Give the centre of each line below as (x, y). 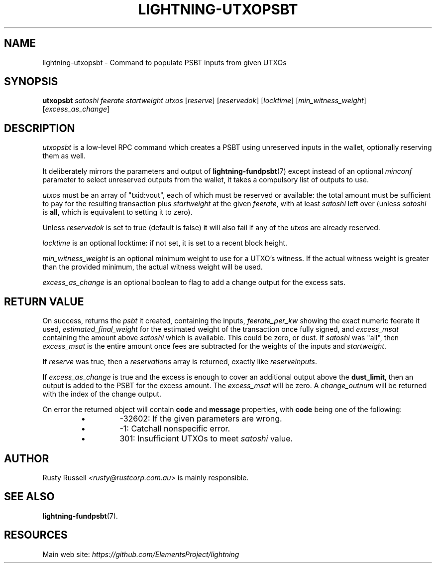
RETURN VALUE (44, 301)
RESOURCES (36, 535)
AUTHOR (27, 458)
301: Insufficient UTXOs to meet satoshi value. (206, 439)
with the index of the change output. (102, 394)
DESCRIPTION (40, 128)
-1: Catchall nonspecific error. (175, 429)
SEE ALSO (29, 497)
